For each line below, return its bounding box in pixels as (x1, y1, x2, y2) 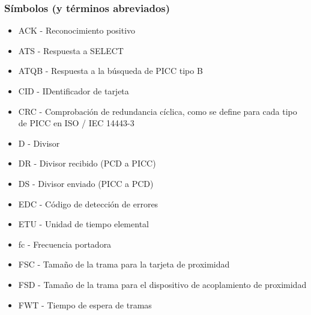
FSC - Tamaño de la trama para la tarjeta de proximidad (18, 258, 230, 271)
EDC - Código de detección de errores (18, 197, 159, 210)
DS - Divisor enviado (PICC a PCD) (18, 177, 154, 189)
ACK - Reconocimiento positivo (18, 24, 136, 37)
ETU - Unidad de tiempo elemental (18, 218, 149, 230)
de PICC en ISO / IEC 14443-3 (18, 117, 134, 129)
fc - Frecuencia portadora (18, 237, 112, 250)
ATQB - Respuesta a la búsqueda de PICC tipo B (18, 64, 203, 77)
